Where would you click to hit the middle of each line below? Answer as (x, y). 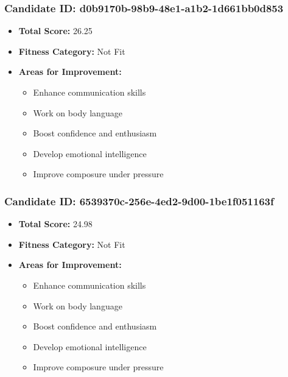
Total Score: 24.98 (55, 224)
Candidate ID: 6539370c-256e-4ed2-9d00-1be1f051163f (139, 201)
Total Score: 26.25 (55, 31)
